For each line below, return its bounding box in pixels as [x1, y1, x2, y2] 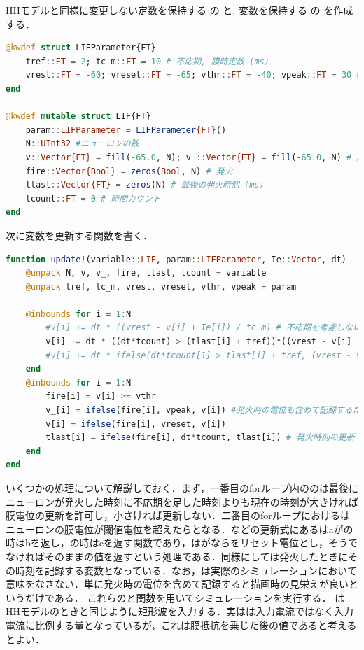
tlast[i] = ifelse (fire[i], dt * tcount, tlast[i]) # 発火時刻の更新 [45, 432, 355, 443]
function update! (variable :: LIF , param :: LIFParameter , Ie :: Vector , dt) [6, 254, 346, 264]
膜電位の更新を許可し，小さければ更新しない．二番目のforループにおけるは [6, 508, 350, 523]
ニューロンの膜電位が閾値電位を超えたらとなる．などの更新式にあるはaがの [6, 521, 353, 536]
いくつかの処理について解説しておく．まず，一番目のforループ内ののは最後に [6, 481, 358, 495]
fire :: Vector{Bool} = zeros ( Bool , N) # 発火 [25, 166, 233, 176]
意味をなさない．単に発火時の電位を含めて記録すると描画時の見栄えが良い [6, 577, 349, 591]
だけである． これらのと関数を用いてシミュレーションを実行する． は [24, 590, 345, 605]
